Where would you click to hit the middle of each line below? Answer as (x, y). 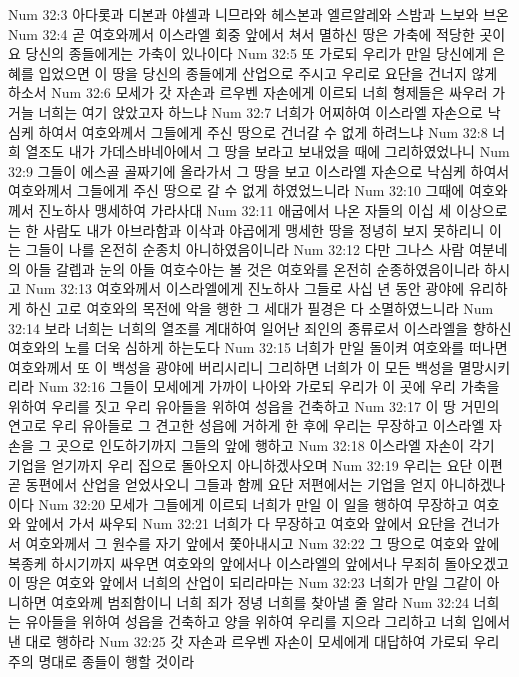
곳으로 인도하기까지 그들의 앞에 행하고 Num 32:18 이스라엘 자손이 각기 (275, 445)
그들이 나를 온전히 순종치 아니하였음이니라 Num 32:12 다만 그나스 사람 (245, 249)
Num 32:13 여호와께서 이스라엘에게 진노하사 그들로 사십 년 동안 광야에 (245, 288)
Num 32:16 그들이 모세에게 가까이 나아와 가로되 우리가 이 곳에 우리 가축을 (269, 386)
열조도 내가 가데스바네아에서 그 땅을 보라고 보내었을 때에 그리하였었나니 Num (267, 151)
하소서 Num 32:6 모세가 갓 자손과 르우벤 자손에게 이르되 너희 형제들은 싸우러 (248, 92)
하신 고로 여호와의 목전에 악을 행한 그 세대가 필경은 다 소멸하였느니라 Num (259, 307)
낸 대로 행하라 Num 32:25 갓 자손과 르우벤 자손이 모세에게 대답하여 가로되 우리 (254, 641)
